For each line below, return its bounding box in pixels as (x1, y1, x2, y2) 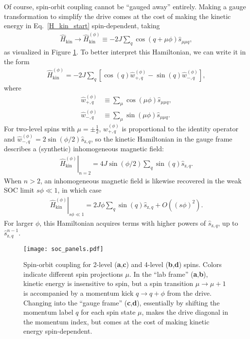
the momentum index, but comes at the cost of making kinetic (23, 316, 210, 326)
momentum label (23, 307, 73, 317)
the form (4, 56, 30, 66)
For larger (4, 217, 34, 228)
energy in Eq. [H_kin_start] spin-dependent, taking (4, 20, 160, 31)
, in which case (57, 185, 102, 195)
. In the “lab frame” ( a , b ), (129, 268, 208, 279)
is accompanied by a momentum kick (23, 287, 134, 298)
